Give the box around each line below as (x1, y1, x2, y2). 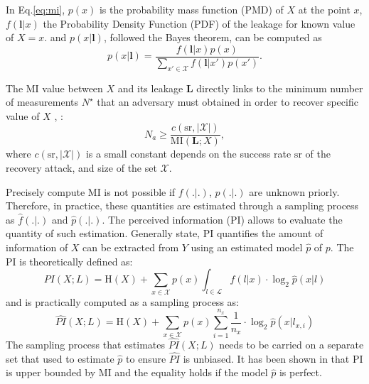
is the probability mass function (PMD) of (99, 2, 284, 16)
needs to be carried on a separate (219, 336, 364, 351)
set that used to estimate (6, 351, 114, 366)
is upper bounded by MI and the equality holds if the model (6, 365, 268, 380)
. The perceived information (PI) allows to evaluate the (102, 212, 343, 226)
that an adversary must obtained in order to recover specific (97, 94, 358, 109)
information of (6, 240, 68, 255)
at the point (298, 2, 351, 16)
